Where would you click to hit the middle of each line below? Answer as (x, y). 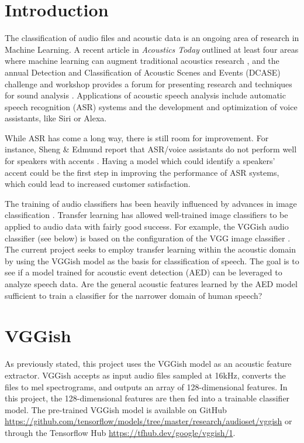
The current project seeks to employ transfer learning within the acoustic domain (150, 249)
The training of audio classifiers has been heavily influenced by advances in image (151, 203)
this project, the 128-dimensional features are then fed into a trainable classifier (147, 398)
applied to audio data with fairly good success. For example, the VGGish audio (147, 226)
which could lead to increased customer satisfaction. (98, 184)
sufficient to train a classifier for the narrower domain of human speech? (134, 295)
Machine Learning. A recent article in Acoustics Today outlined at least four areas (152, 49)
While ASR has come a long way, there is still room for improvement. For (137, 137)
